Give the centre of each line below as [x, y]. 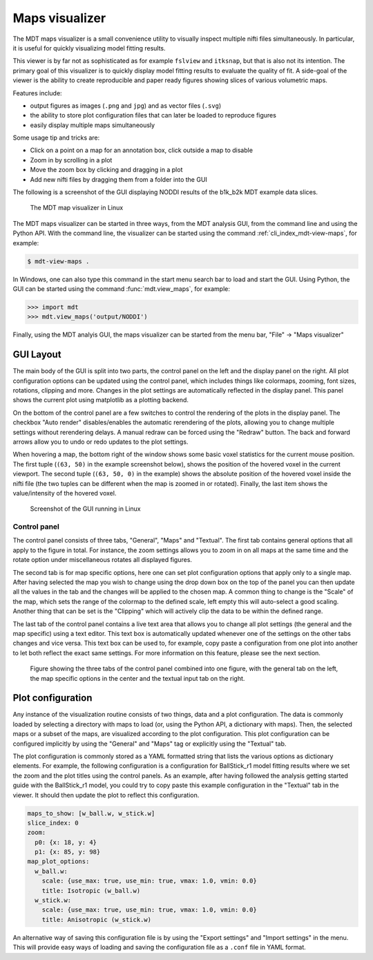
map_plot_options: [58, 862]
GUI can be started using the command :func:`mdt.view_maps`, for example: [122, 289]
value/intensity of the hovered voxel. [65, 493]
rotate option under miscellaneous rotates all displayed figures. [103, 560]
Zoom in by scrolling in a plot [71, 160]
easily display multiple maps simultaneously [93, 125]
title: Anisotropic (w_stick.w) [97, 920]
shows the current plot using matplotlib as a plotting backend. [101, 400]
